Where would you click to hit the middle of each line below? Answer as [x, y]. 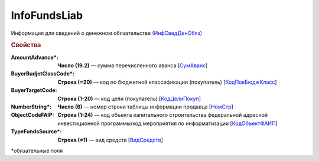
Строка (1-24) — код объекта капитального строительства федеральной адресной [163, 115]
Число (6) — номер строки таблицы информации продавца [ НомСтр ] [145, 107]
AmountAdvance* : [35, 57]
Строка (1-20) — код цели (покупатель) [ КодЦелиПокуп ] [129, 98]
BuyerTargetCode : [34, 90]
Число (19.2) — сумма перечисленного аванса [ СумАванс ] [133, 65]
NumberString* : [31, 107]
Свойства [26, 45]
